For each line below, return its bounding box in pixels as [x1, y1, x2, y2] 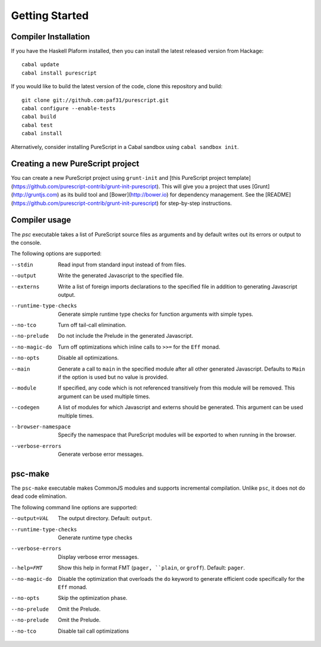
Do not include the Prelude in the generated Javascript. [58, 332, 193, 340]
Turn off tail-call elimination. [58, 322, 127, 329]
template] [227, 175, 251, 182]
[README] [265, 191, 291, 198]
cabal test [21, 122, 53, 128]
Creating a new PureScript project [11, 158, 140, 169]
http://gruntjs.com [12, 191, 58, 198]
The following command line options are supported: [11, 503, 138, 511]
